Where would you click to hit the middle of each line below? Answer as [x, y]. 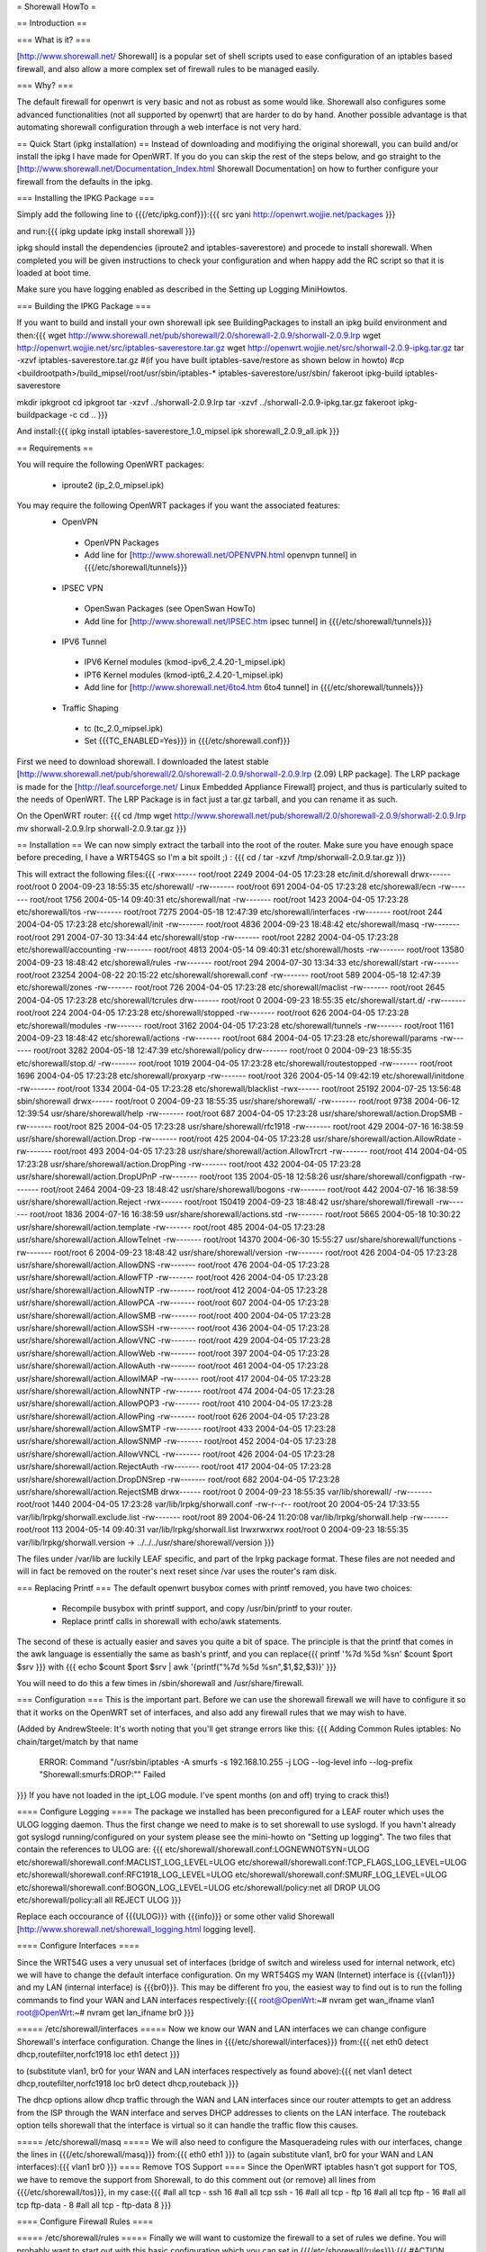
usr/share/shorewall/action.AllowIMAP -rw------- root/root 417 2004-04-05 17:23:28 [174, 1378]
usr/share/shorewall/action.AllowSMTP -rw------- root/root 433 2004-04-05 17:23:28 [176, 1429]
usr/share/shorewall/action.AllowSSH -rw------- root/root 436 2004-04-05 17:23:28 [173, 1328]
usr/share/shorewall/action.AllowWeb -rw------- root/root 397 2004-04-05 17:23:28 [173, 1353]
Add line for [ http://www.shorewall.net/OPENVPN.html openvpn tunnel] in [220, 555]
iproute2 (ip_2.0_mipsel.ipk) [113, 485]
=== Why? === [45, 85]
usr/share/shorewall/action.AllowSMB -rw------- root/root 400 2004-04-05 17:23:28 [174, 1315]
